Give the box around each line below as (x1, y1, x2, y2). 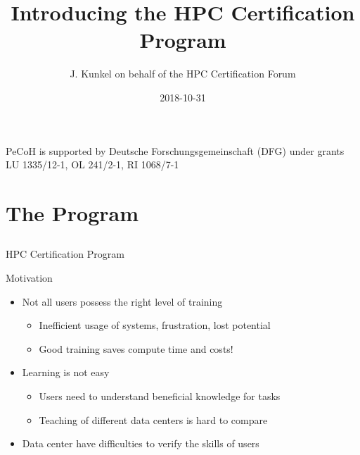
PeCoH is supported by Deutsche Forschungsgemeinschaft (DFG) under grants (6, 143, 345, 158)
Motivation (6, 270, 53, 285)
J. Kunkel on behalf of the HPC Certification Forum (70, 66, 296, 81)
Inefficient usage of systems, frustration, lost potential (39, 318, 271, 332)
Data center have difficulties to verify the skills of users (22, 436, 259, 451)
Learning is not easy (22, 365, 110, 380)
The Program (6, 198, 139, 227)
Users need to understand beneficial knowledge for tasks (39, 389, 281, 404)
